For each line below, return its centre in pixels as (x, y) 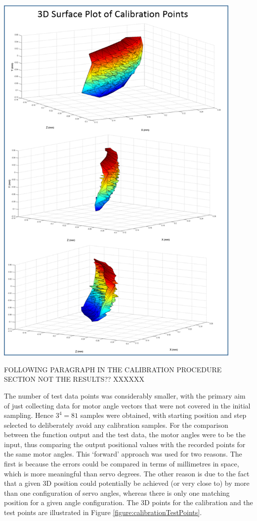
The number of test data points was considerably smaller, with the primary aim (125, 395)
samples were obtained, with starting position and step (163, 415)
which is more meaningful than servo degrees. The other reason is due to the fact (127, 473)
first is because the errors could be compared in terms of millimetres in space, (122, 464)
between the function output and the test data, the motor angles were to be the (125, 434)
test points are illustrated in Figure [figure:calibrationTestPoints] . (103, 512)
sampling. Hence (29, 415)
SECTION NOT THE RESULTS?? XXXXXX (74, 379)
